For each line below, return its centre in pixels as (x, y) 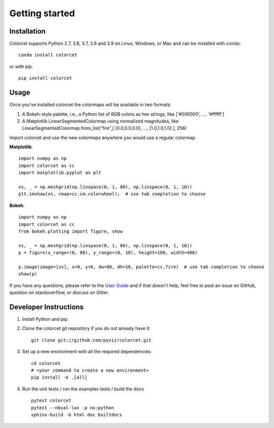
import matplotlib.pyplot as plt (60, 173)
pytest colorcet (51, 401)
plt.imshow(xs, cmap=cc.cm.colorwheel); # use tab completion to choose (112, 194)
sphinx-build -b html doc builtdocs (77, 415)
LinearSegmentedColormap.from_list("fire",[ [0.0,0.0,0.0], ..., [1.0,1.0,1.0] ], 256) (105, 128)
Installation (27, 31)
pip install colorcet (45, 78)
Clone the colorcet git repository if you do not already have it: (86, 328)
